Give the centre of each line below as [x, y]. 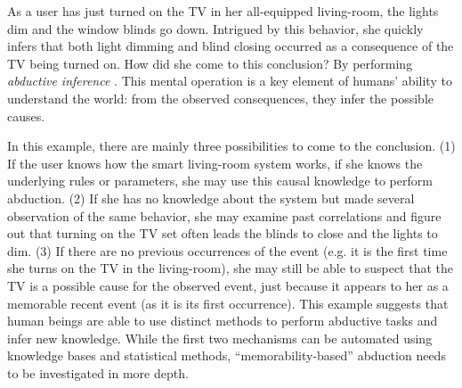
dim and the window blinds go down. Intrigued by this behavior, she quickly [215, 28]
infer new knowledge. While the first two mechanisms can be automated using [220, 338]
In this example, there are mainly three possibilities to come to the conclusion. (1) [231, 146]
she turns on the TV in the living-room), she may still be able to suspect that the [231, 268]
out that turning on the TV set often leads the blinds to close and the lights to [223, 233]
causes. [26, 116]
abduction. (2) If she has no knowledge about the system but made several [211, 198]
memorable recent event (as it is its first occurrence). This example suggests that [228, 303]
